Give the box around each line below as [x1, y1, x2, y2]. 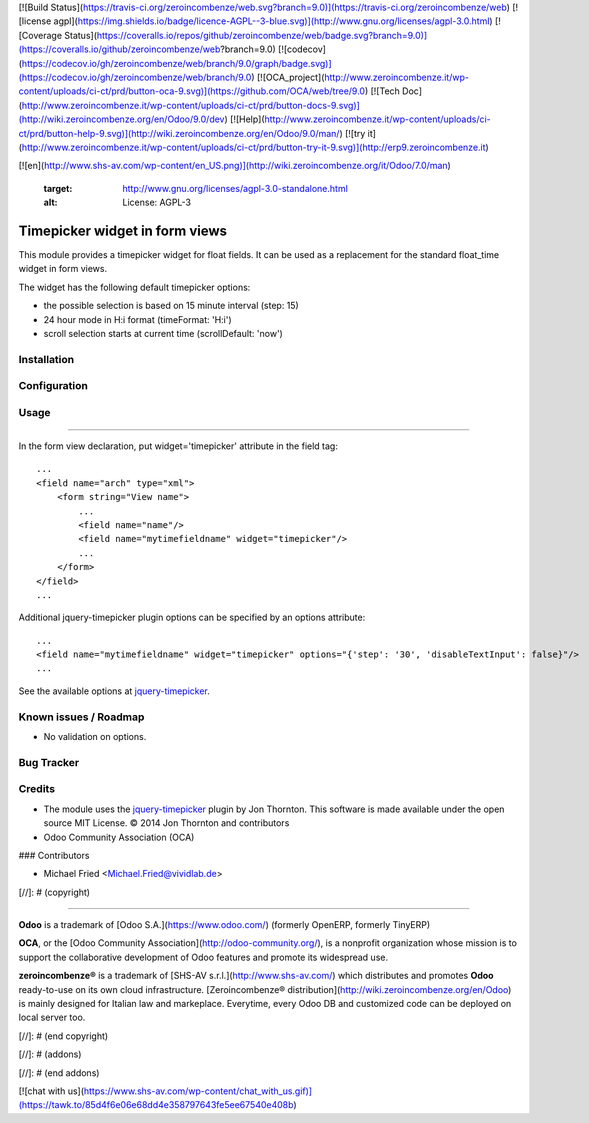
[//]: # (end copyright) [18, 1030, 109, 1042]
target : [43, 182, 73, 194]
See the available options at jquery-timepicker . [18, 685, 210, 697]
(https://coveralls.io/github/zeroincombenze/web [18, 43, 221, 55]
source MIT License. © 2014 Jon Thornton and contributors [43, 817, 290, 829]
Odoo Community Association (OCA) [43, 831, 195, 843]
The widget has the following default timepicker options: [18, 281, 251, 293]
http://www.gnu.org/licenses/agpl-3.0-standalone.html [122, 182, 349, 194]
